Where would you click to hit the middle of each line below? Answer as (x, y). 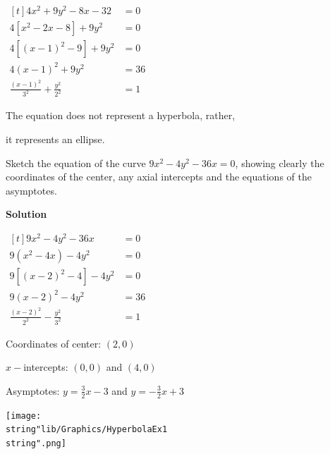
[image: (24, 416)
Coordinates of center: (54, 343)
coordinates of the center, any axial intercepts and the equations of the (159, 177)
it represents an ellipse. (55, 139)
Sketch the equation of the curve (76, 162)
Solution (26, 214)
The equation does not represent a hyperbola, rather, (121, 115)
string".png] (36, 443)
